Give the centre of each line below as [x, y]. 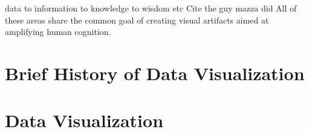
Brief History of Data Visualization [155, 73]
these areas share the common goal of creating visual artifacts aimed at [137, 20]
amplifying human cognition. [58, 32]
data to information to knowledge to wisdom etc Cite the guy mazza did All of [151, 8]
